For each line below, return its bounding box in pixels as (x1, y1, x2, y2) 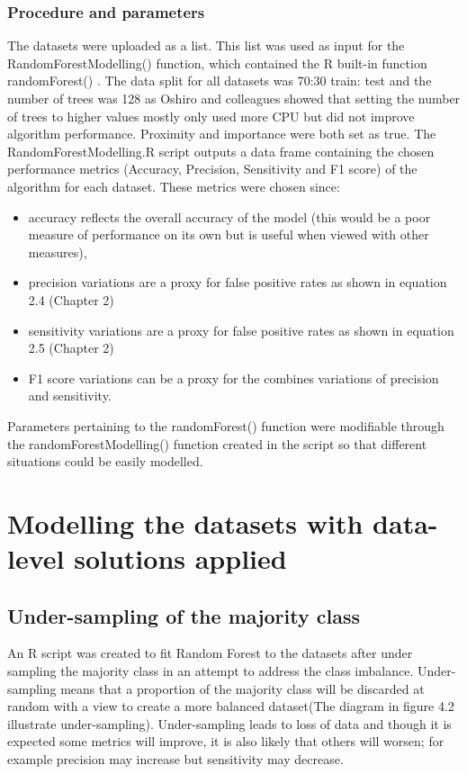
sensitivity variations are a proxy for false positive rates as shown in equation (28, 320, 454, 339)
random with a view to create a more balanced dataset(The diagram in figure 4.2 (7, 697, 454, 715)
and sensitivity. (28, 386, 112, 405)
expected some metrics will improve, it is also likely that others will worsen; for (7, 732, 445, 751)
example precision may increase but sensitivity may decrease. (7, 750, 344, 769)
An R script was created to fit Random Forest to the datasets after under (7, 643, 413, 662)
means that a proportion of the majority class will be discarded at (60, 679, 425, 697)
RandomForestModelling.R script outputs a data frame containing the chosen (7, 141, 435, 160)
